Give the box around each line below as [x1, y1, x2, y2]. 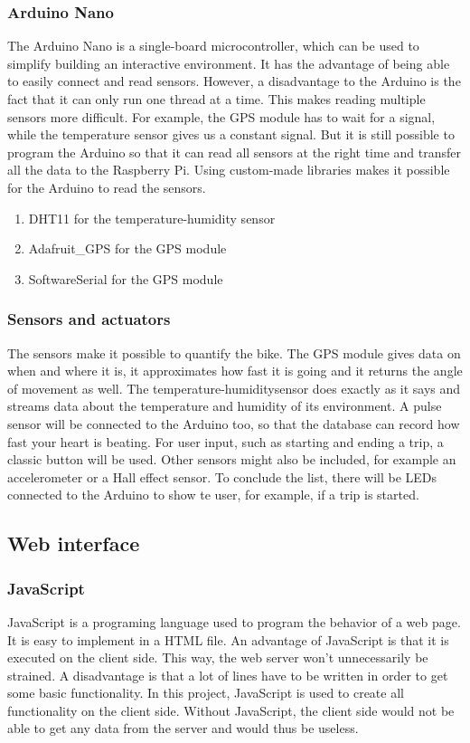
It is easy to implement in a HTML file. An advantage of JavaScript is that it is [7, 630, 449, 649]
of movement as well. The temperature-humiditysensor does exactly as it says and [7, 378, 461, 397]
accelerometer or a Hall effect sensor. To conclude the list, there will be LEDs [7, 467, 437, 486]
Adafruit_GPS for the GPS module [28, 239, 227, 258]
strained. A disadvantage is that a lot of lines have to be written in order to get [7, 665, 448, 684]
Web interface [7, 529, 140, 557]
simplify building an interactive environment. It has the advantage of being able [7, 53, 450, 72]
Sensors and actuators [7, 308, 171, 330]
